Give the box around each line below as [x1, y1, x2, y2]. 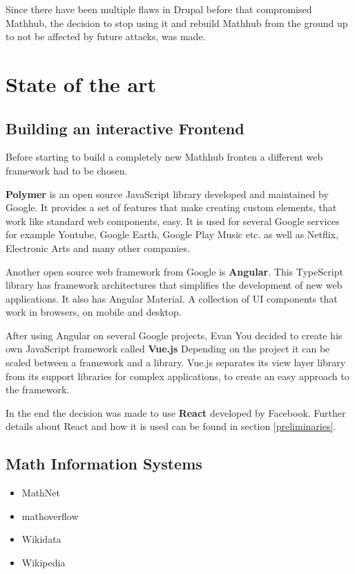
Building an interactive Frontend [6, 117, 244, 138]
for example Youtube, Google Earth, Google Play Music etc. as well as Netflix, [6, 227, 338, 242]
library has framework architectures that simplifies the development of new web [6, 278, 343, 292]
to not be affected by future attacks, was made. [6, 29, 206, 44]
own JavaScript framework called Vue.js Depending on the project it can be [6, 341, 330, 356]
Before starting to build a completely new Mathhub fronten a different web [6, 150, 323, 164]
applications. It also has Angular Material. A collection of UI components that [6, 291, 338, 305]
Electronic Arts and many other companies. [6, 240, 190, 255]
